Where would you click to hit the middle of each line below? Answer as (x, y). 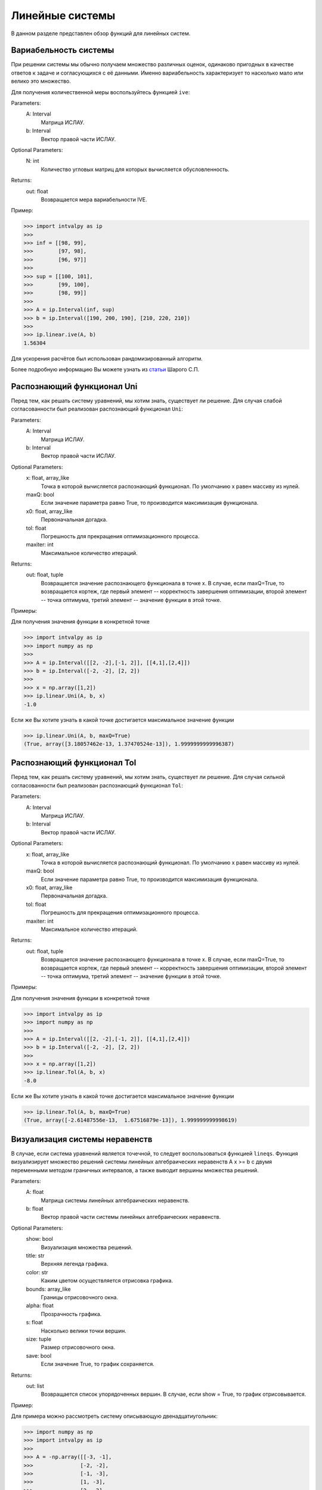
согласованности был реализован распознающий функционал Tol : (97, 785)
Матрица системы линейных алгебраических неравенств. (115, 1200)
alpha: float (40, 1306)
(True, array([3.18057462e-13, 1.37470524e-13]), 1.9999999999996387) (129, 744)
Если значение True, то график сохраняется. (97, 1364)
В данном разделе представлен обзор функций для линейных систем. (101, 33)
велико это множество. (41, 81)
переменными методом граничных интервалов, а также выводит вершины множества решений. (135, 1170)
